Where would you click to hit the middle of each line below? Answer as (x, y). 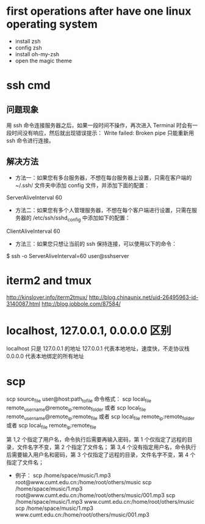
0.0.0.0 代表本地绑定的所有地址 (45, 356)
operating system (52, 24)
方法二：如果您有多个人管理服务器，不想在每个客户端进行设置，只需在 (103, 210)
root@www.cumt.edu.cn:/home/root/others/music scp (83, 482)
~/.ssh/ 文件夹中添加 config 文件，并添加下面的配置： (82, 185)
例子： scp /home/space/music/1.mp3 (63, 475)
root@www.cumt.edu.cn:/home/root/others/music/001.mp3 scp (95, 495)
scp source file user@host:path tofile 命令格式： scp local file (79, 400)
